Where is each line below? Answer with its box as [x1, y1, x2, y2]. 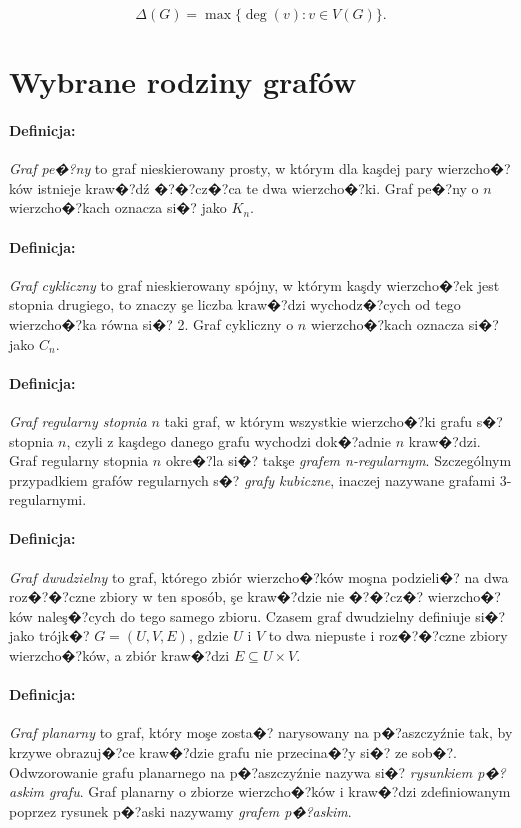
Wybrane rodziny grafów [9, 61, 357, 102]
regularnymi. [9, 489, 87, 510]
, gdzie [188, 625, 229, 646]
